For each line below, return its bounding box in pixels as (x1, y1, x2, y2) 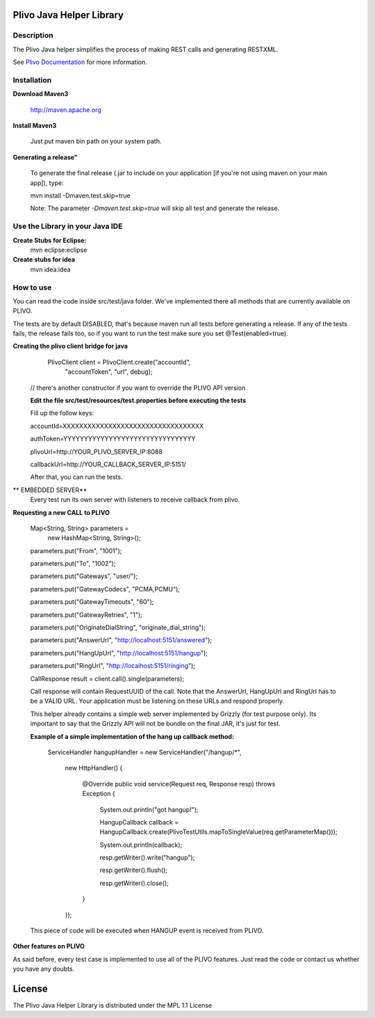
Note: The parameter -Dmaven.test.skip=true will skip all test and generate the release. (30, 204, 280, 212)
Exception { (82, 790, 116, 798)
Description (12, 31, 53, 40)
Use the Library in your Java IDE (12, 221, 123, 231)
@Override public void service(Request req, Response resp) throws (82, 779, 276, 788)
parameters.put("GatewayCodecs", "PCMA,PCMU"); (30, 584, 181, 593)
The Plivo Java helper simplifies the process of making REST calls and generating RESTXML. (12, 45, 278, 54)
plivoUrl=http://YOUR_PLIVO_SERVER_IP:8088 (30, 447, 163, 456)
